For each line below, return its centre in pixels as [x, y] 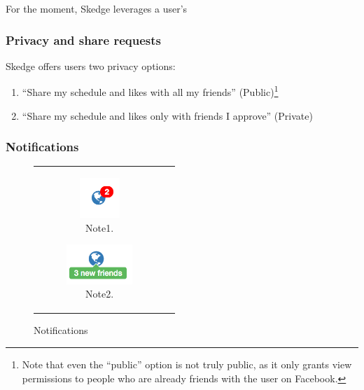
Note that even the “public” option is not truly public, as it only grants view [187, 364]
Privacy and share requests [83, 40]
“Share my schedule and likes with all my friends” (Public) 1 [150, 91]
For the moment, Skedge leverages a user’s [97, 8]
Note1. [100, 227]
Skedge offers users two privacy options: [91, 65]
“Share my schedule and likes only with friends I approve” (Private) [167, 115]
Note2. [100, 294]
